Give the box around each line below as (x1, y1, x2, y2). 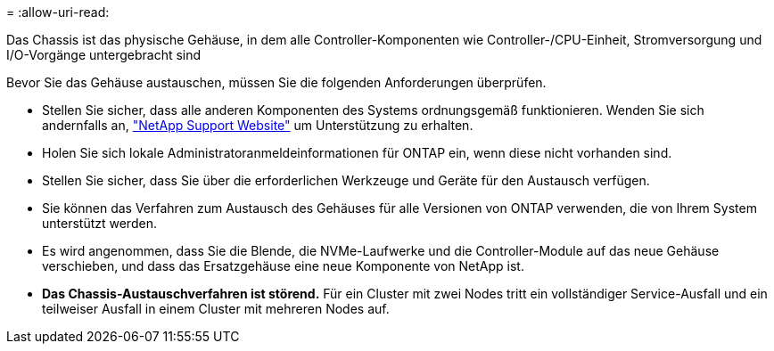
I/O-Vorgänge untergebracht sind (6, 47, 202, 62)
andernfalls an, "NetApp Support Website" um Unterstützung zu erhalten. (42, 118, 473, 133)
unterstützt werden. (42, 216, 157, 231)
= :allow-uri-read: (6, 4, 110, 20)
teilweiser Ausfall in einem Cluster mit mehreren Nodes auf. (42, 301, 390, 316)
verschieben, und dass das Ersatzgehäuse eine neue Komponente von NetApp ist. (42, 258, 524, 273)
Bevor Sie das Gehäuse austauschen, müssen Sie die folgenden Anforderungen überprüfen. (6, 75, 547, 90)
